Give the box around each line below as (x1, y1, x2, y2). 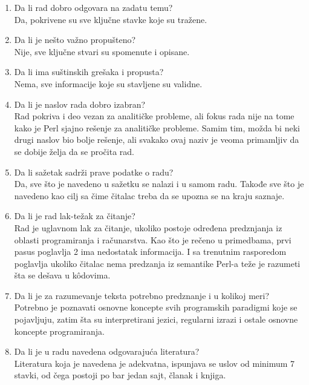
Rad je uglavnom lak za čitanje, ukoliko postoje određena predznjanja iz (14, 221, 282, 234)
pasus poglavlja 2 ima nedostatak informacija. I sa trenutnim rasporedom (14, 245, 287, 258)
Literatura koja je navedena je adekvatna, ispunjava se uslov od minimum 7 (14, 357, 295, 369)
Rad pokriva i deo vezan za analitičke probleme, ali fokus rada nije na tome (14, 110, 294, 122)
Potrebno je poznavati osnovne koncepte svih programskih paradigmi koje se (14, 301, 298, 314)
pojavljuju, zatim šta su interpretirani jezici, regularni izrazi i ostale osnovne (14, 313, 298, 326)
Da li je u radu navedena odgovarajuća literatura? (14, 345, 200, 358)
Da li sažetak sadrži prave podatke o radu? (14, 165, 174, 178)
